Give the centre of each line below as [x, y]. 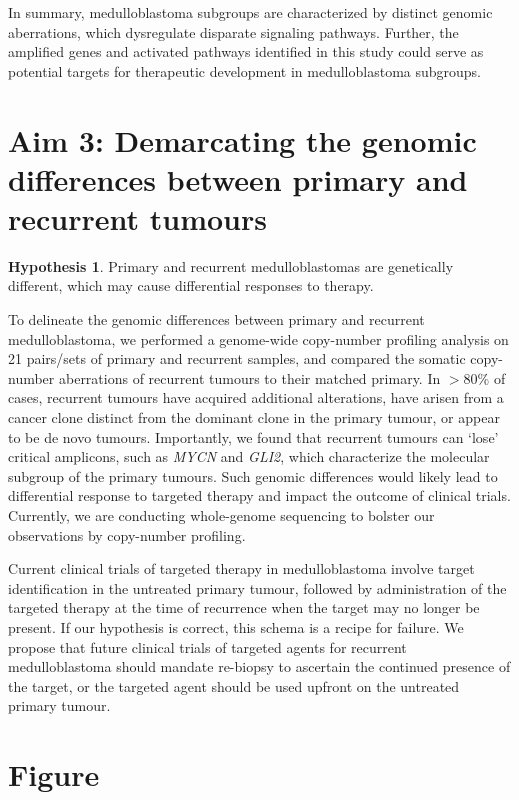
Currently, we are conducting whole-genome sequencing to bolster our [221, 515]
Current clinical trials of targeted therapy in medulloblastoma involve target [241, 568]
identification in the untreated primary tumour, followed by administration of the [257, 587]
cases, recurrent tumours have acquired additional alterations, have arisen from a [256, 397]
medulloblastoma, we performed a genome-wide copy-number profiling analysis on [258, 338]
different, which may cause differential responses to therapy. [191, 285]
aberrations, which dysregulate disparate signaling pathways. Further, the [233, 31]
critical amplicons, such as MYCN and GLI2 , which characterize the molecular [249, 456]
